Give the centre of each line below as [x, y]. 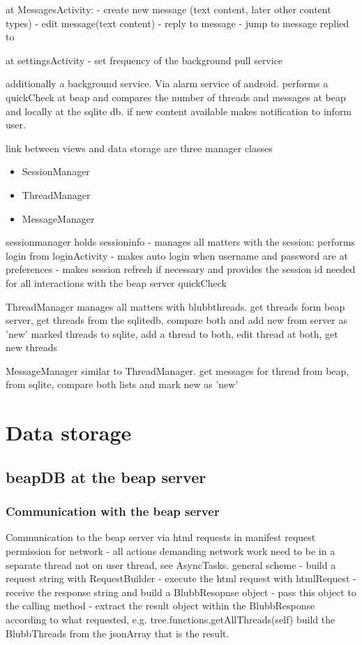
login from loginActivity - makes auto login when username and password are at [177, 255]
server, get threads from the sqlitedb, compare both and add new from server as [176, 320]
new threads [32, 347]
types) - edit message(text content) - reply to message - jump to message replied [178, 23]
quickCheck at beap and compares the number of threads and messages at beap [176, 97]
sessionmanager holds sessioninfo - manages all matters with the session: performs [180, 242]
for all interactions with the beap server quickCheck [116, 282]
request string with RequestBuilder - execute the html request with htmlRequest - [181, 578]
